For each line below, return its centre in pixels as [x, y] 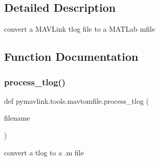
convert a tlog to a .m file [44, 152]
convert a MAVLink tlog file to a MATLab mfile [80, 29]
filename [17, 118]
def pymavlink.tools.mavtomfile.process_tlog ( [77, 100]
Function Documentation [71, 56]
